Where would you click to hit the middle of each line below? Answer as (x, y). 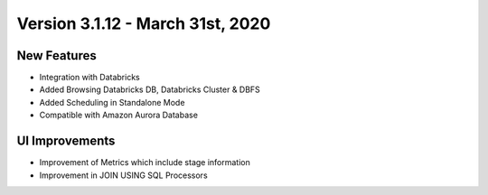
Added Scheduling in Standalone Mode (112, 102)
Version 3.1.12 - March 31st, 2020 (144, 23)
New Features (56, 56)
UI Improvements (66, 141)
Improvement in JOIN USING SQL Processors (123, 175)
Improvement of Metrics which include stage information (145, 162)
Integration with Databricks (89, 78)
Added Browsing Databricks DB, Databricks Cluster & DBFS (150, 89)
